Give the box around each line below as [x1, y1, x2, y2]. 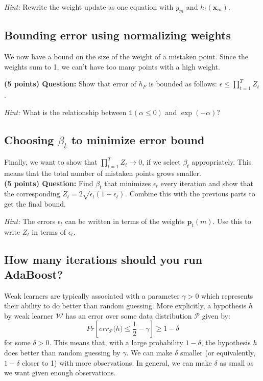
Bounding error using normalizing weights [4, 27, 231, 43]
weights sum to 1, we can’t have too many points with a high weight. [4, 61, 220, 72]
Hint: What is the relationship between [4, 106, 127, 117]
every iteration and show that [160, 177, 253, 188]
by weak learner [4, 310, 54, 321]
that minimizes [104, 177, 151, 188]
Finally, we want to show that [4, 156, 98, 167]
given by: [202, 310, 230, 321]
